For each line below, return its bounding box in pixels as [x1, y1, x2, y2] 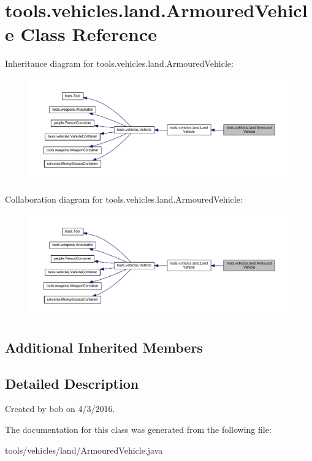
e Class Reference [5, 21, 157, 47]
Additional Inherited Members [5, 337, 203, 356]
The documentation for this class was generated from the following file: [5, 422, 272, 435]
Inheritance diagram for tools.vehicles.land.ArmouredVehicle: [5, 57, 234, 70]
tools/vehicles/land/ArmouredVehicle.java [5, 443, 163, 456]
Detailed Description [5, 373, 139, 392]
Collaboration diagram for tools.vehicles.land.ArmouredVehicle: [5, 192, 243, 205]
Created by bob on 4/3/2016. [5, 402, 115, 415]
